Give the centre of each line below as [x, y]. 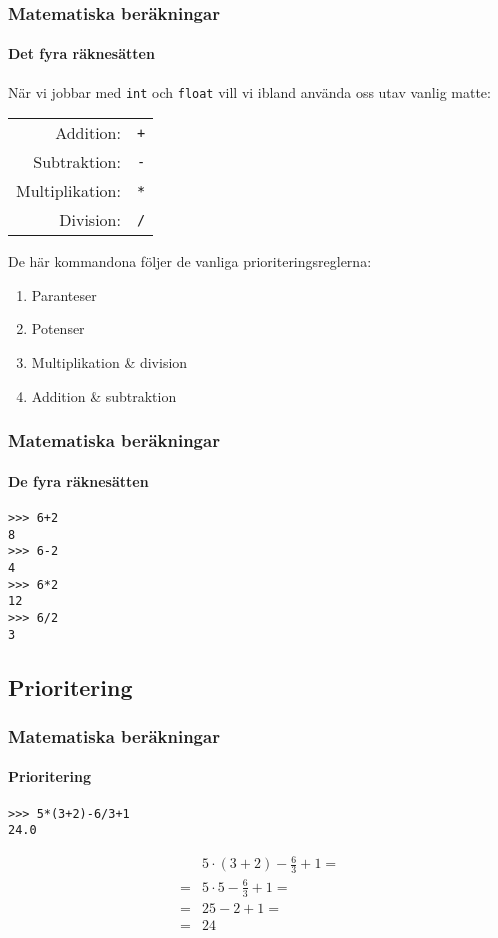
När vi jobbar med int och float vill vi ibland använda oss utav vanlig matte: [249, 91]
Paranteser [64, 294]
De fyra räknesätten [78, 480]
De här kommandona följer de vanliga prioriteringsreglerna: [190, 261]
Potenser [58, 328]
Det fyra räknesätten [81, 53]
